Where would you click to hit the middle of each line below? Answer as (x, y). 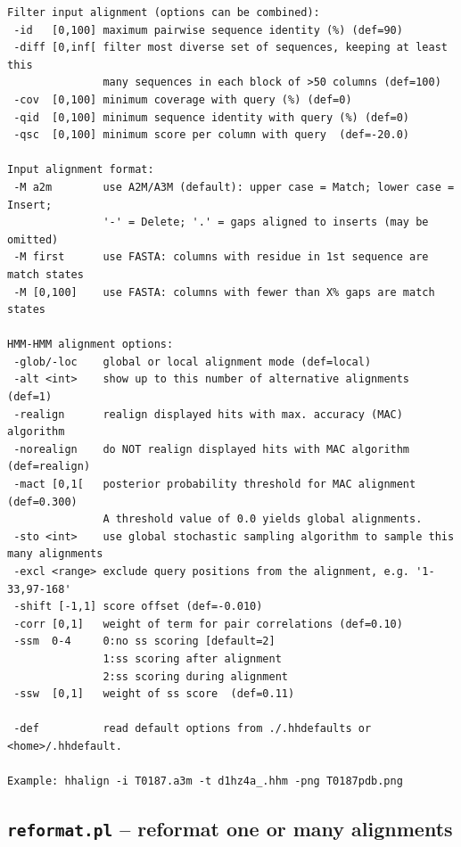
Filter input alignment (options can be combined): (164, 12)
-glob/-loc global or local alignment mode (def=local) (193, 362)
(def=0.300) (42, 502)
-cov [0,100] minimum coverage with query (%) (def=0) (183, 99)
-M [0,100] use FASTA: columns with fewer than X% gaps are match (224, 292)
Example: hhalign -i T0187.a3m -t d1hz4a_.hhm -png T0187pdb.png (205, 781)
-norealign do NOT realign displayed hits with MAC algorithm (212, 449)
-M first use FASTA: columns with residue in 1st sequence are (221, 257)
